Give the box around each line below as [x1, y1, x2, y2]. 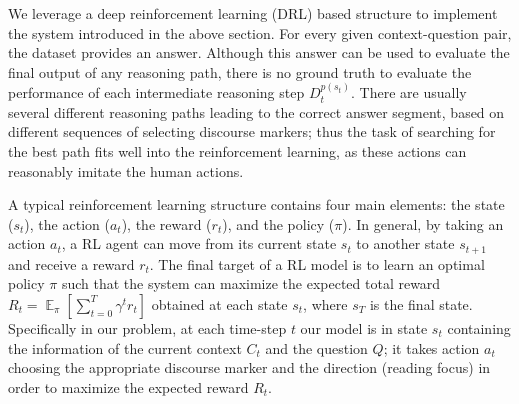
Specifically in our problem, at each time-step [8, 317, 287, 338]
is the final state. [369, 293, 473, 314]
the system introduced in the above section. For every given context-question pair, [8, 22, 512, 43]
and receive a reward [8, 253, 135, 274]
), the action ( [24, 213, 110, 234]
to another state [356, 233, 455, 254]
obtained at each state [151, 293, 288, 314]
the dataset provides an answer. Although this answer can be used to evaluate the [8, 42, 510, 63]
